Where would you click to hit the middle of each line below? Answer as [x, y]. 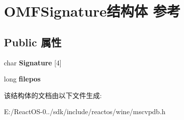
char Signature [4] [33, 62]
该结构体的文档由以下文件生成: [53, 95]
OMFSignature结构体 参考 [92, 11]
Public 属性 [33, 42]
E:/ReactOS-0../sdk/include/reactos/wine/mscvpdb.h [85, 111]
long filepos [22, 79]
